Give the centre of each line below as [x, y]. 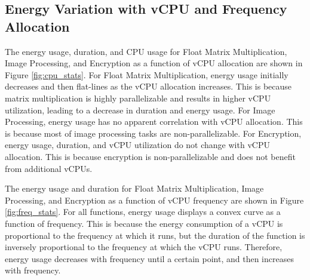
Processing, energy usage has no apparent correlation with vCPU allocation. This [154, 121]
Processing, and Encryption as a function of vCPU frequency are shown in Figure [154, 200]
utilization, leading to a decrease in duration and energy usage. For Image [140, 110]
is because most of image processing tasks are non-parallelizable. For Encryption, [153, 133]
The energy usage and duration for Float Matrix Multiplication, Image [134, 188]
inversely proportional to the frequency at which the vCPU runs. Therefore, [144, 247]
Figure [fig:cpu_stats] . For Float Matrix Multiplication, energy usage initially [147, 74]
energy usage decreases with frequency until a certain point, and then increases [149, 258]
